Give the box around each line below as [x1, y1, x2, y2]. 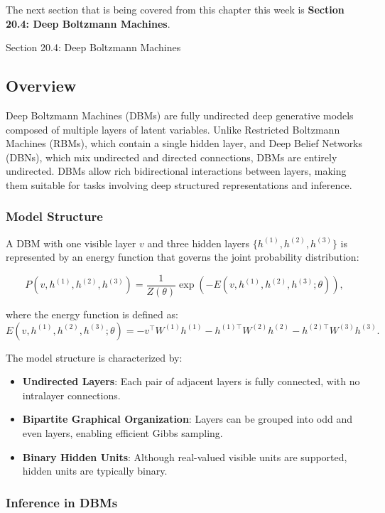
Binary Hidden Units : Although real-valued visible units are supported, [22, 449, 347, 464]
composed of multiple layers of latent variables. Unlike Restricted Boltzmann [6, 121, 340, 136]
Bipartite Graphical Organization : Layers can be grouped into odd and [22, 411, 353, 426]
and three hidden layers [147, 235, 250, 250]
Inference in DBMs [6, 493, 118, 511]
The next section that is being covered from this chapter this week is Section [6, 2, 345, 16]
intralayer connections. [22, 387, 121, 402]
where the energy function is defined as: [6, 307, 178, 322]
